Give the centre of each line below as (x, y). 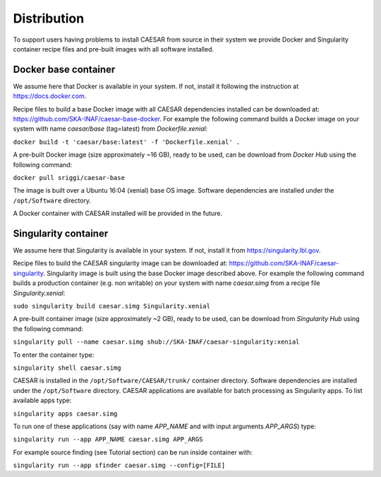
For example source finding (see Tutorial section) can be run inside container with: (133, 452)
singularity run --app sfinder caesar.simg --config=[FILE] (119, 465)
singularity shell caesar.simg (67, 368)
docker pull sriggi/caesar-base (69, 177)
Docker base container (64, 70)
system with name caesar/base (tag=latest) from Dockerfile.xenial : (110, 129)
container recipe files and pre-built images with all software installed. (114, 49)
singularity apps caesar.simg (65, 413)
